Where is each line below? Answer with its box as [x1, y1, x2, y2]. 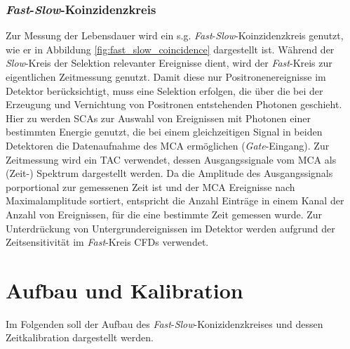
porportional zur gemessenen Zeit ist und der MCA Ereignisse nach [6, 179, 295, 194]
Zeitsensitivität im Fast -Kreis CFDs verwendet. [6, 235, 209, 249]
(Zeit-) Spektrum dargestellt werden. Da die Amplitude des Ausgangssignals [6, 166, 333, 180]
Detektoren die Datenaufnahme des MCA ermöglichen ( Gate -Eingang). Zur [6, 138, 330, 152]
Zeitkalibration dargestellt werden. [6, 330, 154, 345]
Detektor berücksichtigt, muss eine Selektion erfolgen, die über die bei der [6, 83, 323, 98]
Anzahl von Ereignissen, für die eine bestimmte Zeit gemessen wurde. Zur [6, 206, 323, 221]
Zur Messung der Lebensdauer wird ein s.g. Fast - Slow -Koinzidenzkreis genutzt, [6, 28, 344, 43]
